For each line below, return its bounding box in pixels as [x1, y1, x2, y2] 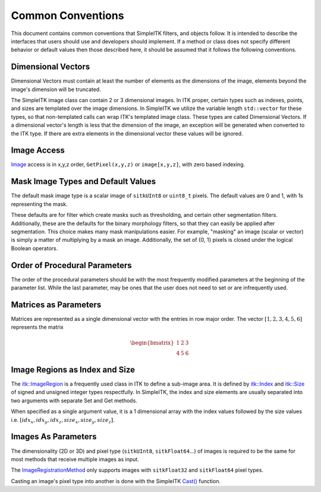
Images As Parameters [11, 431, 97, 442]
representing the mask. [11, 200, 68, 207]
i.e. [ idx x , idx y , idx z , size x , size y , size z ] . [11, 416, 115, 425]
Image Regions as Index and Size [11, 364, 136, 374]
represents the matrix [11, 324, 64, 331]
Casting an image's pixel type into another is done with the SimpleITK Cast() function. [11, 477, 221, 484]
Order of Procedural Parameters [11, 260, 132, 270]
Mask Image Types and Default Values [11, 176, 156, 187]
